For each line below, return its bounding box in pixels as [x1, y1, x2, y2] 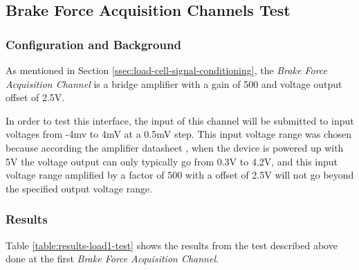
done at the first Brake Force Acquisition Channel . [6, 251, 219, 266]
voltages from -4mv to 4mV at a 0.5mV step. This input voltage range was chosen [6, 127, 352, 141]
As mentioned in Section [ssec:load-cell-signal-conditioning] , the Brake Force [6, 63, 328, 77]
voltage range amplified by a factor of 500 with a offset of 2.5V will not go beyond [6, 168, 354, 182]
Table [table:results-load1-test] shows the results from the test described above [6, 237, 338, 252]
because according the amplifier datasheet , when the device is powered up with [6, 140, 344, 154]
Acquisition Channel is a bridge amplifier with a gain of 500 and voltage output [6, 76, 342, 91]
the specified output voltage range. [6, 181, 153, 195]
